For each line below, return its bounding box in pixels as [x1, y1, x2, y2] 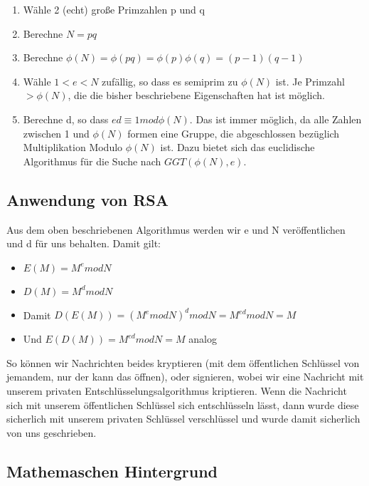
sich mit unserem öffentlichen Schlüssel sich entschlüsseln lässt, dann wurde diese [6, 397, 359, 412]
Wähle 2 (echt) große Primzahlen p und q [23, 2, 205, 16]
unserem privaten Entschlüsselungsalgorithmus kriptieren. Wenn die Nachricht [6, 383, 347, 398]
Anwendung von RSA [6, 188, 169, 210]
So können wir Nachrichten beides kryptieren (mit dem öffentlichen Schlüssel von [6, 355, 360, 370]
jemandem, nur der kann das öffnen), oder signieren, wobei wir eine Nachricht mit [6, 369, 364, 384]
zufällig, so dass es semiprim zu [102, 73, 238, 88]
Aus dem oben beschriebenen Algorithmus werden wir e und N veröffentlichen [6, 222, 346, 237]
